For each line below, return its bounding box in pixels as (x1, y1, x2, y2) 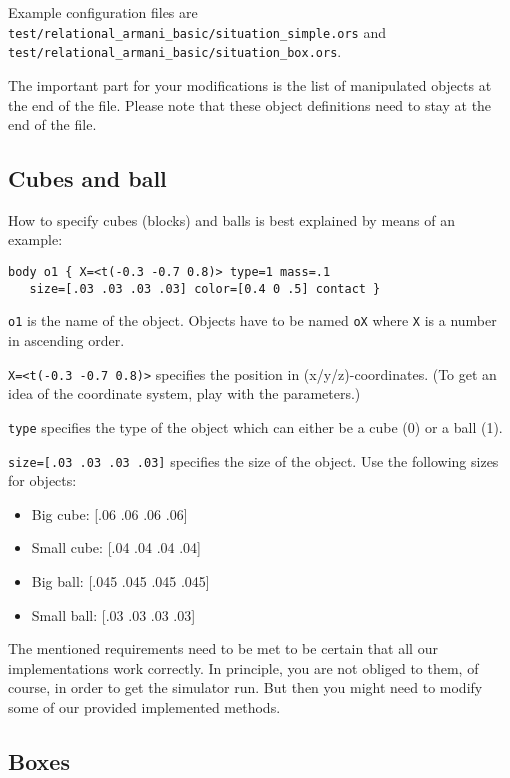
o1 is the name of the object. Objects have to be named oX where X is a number (8, 310, 497, 331)
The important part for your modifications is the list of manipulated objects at (8, 74, 492, 95)
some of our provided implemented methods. (8, 696, 281, 717)
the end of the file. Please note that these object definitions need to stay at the (8, 94, 492, 115)
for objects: (8, 470, 77, 491)
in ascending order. (8, 330, 125, 351)
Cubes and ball (8, 163, 167, 194)
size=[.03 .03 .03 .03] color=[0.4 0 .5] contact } (29, 281, 381, 296)
